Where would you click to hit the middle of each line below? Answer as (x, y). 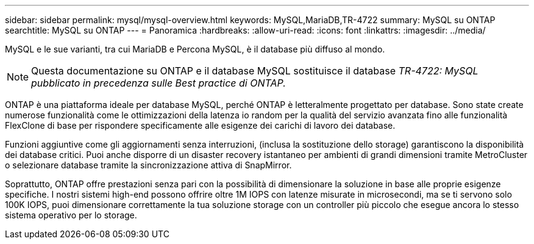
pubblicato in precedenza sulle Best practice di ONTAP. (158, 83)
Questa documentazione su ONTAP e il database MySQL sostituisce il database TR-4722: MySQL (255, 71)
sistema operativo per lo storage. (71, 215)
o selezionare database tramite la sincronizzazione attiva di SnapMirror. (148, 165)
